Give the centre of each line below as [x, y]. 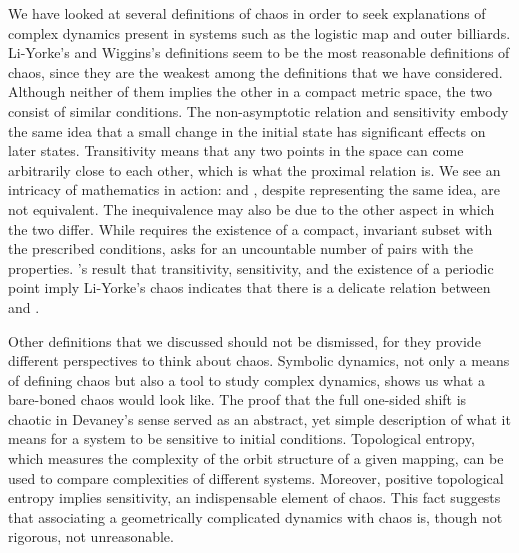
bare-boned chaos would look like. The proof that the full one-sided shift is [237, 399]
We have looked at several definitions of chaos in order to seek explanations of [247, 13]
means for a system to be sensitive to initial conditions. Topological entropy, [241, 438]
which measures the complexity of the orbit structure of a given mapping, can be [256, 458]
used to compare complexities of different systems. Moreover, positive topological [256, 477]
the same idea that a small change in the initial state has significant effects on [247, 130]
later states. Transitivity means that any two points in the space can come [236, 150]
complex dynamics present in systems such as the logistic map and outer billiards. [259, 32]
